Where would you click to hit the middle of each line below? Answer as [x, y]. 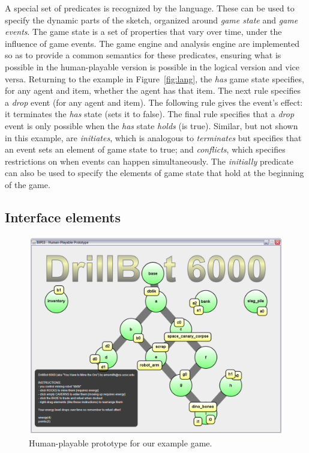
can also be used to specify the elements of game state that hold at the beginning [154, 173]
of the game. [28, 184]
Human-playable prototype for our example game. [121, 442]
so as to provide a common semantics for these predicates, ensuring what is [143, 55]
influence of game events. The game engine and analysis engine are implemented [152, 43]
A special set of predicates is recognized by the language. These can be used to [150, 8]
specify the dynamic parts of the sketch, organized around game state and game [151, 20]
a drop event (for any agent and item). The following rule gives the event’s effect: [154, 102]
